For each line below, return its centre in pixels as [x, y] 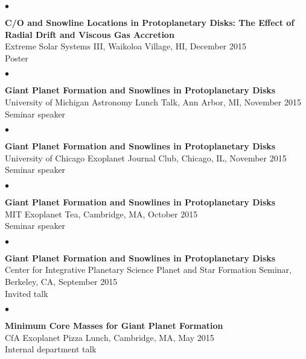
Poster [17, 58]
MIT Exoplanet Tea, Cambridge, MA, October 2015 [101, 214]
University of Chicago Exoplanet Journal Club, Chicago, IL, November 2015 [146, 158]
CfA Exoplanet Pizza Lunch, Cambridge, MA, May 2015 [110, 337]
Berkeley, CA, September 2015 [61, 281]
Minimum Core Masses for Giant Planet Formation [114, 326]
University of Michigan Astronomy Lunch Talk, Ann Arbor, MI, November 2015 [153, 101]
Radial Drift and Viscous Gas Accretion [90, 34]
